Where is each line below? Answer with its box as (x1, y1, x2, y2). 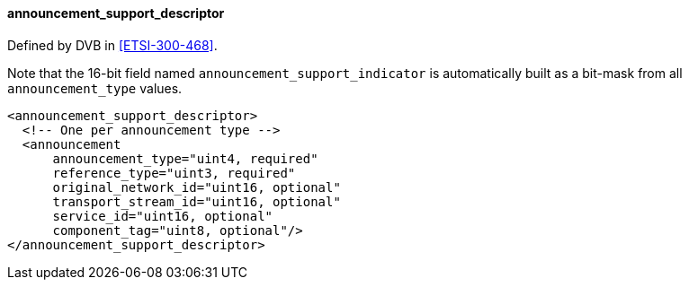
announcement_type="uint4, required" (52, 151, 318, 166)
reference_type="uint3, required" (52, 165, 296, 180)
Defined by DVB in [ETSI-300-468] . (7, 37, 218, 53)
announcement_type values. (7, 80, 183, 96)
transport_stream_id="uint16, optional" (52, 194, 341, 209)
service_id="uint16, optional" (52, 208, 273, 223)
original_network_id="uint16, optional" (52, 179, 341, 195)
